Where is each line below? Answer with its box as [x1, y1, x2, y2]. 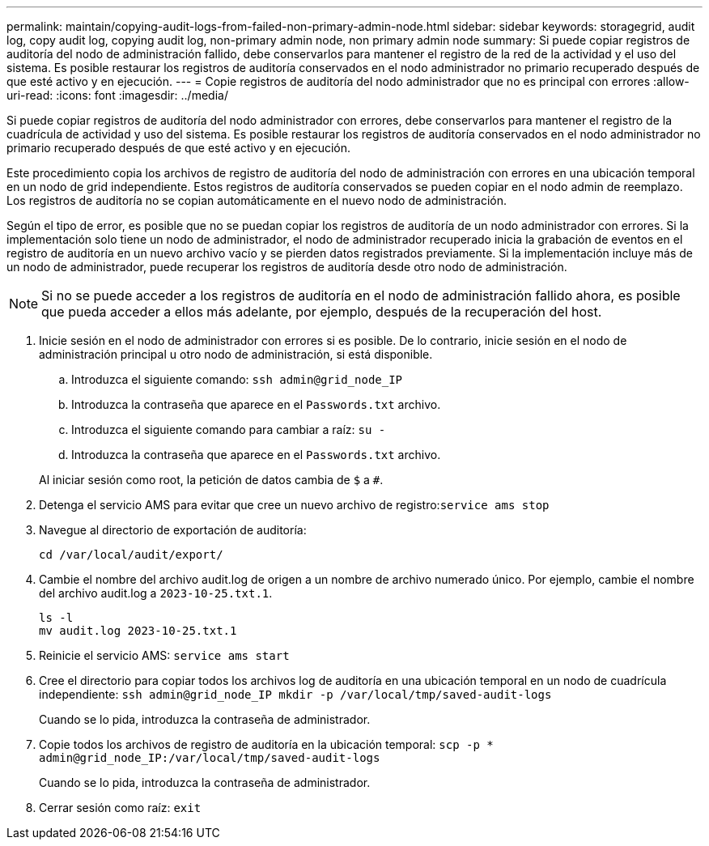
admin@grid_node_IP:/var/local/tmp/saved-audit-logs [39, 751, 380, 764]
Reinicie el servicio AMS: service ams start [39, 648, 290, 662]
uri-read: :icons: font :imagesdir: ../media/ [6, 88, 228, 102]
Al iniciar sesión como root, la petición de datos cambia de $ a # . [39, 473, 384, 487]
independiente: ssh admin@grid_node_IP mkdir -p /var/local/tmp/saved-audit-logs [39, 687, 552, 701]
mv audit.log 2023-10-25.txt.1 [39, 624, 237, 637]
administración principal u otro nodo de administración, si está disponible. [39, 347, 433, 361]
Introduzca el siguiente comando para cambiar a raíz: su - [71, 423, 386, 436]
